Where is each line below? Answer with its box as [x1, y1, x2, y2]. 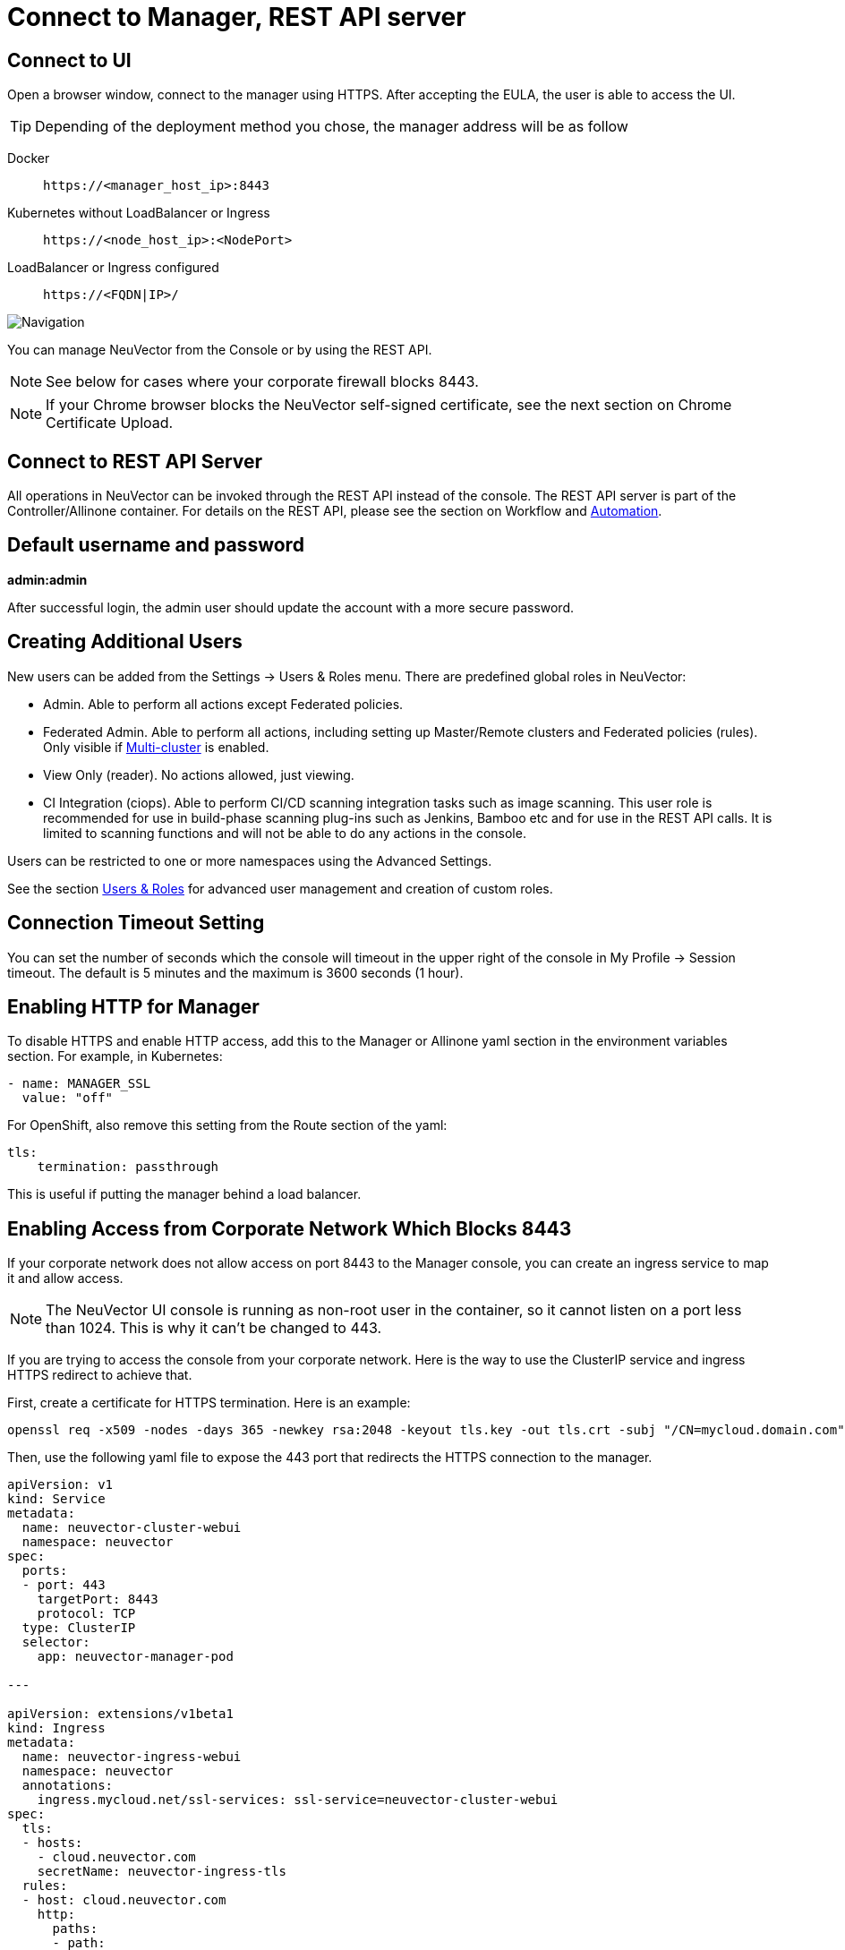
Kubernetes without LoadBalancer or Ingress [7, 205, 270, 221]
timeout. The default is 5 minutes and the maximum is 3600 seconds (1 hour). [7, 964, 464, 980]
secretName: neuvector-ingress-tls [37, 1864, 286, 1879]
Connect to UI [7, 48, 132, 72]
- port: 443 [21, 1578, 106, 1593]
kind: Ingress [7, 1721, 106, 1736]
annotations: [21, 1778, 114, 1793]
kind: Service [7, 1492, 106, 1507]
